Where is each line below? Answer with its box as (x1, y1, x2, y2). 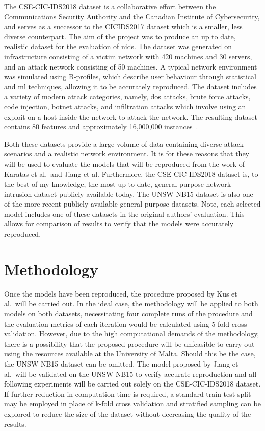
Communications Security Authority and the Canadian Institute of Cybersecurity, (4, 11, 260, 21)
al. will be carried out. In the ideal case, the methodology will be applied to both (4, 298, 258, 309)
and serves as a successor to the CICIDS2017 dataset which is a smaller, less (4, 21, 243, 32)
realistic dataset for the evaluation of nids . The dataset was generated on (4, 41, 232, 52)
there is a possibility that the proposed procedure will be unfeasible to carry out (4, 338, 255, 349)
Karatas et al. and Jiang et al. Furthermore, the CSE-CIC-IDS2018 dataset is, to (4, 168, 258, 179)
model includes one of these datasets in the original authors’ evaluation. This (4, 208, 245, 219)
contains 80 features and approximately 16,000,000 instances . (4, 121, 198, 132)
